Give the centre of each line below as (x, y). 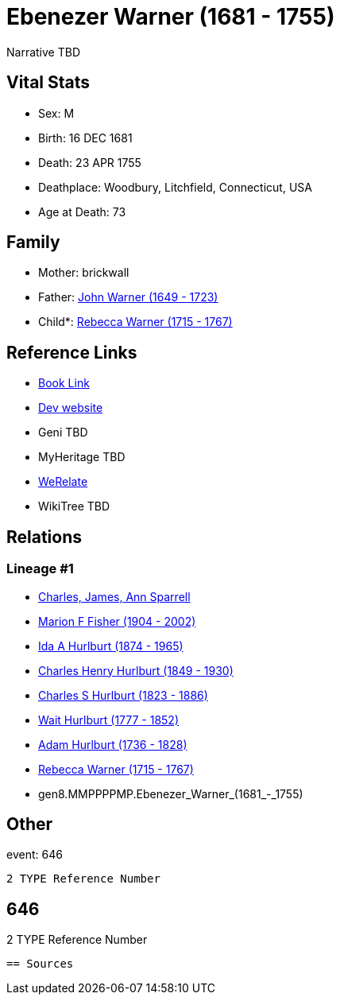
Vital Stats (48, 83)
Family (33, 242)
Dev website (71, 408)
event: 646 (35, 855)
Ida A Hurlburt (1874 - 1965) (111, 646)
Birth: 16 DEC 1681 (85, 138)
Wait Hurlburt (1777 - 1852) (109, 720)
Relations (44, 537)
